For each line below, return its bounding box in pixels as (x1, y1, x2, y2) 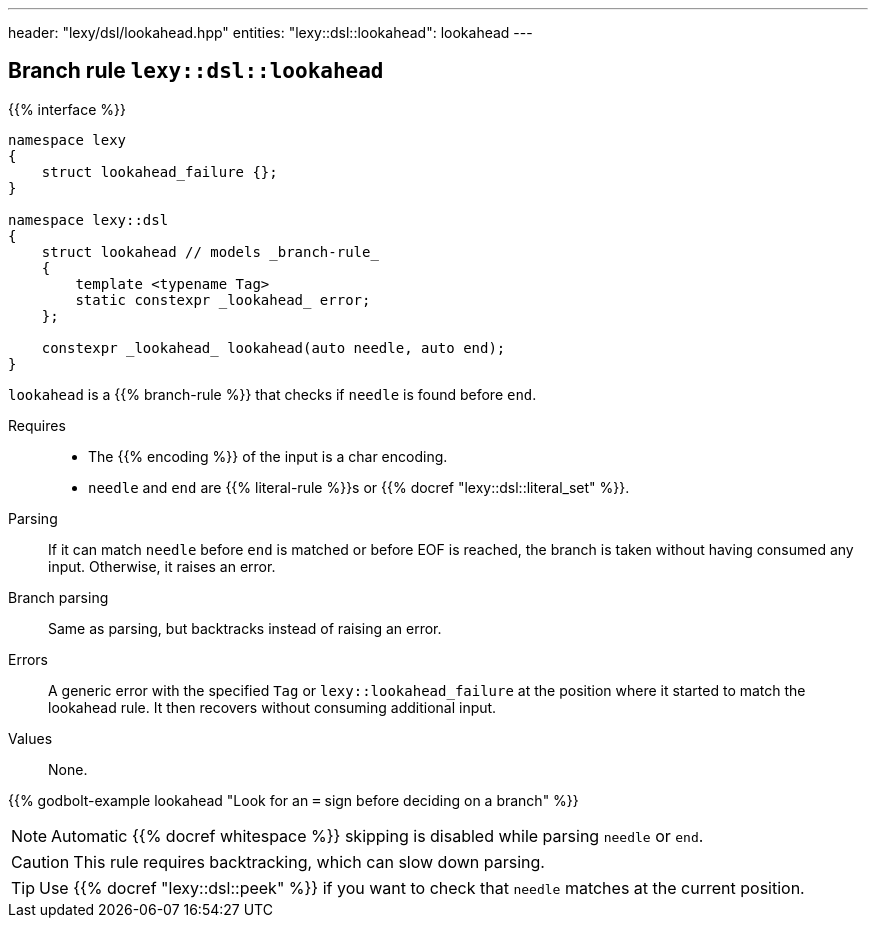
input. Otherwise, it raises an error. (48, 557, 276, 575)
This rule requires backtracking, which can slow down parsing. (73, 851, 545, 872)
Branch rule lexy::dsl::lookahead (8, 58, 384, 84)
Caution (11, 851, 70, 872)
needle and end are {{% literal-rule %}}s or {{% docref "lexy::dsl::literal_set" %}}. (88, 478, 630, 496)
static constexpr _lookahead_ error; (75, 291, 371, 308)
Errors (8, 650, 48, 668)
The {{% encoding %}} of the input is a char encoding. (88, 447, 448, 465)
